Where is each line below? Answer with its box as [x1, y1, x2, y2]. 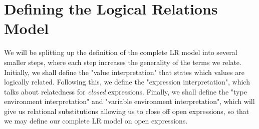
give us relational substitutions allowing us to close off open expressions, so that [4, 105, 249, 116]
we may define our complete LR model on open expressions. [4, 115, 188, 126]
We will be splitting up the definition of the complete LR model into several [4, 47, 237, 57]
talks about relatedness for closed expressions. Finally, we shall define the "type [4, 86, 247, 96]
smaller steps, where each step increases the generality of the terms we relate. [4, 56, 241, 67]
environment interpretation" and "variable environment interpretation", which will [4, 96, 255, 106]
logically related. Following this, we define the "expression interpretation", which [4, 76, 250, 87]
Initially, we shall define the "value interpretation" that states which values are [4, 66, 244, 77]
